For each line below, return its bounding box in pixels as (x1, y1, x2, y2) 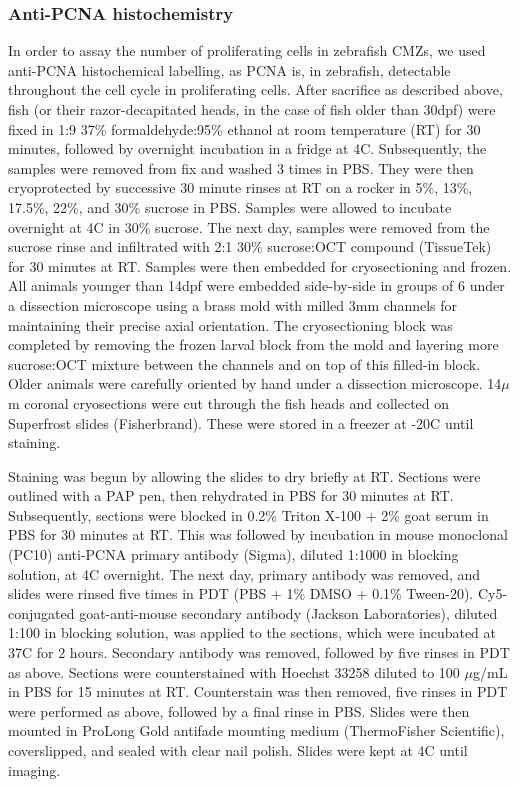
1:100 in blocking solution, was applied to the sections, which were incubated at (8, 622, 497, 643)
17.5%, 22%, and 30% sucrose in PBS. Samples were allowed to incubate (8, 196, 452, 217)
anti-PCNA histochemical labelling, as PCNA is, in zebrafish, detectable (8, 59, 451, 80)
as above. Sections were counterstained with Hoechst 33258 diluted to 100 (8, 661, 460, 682)
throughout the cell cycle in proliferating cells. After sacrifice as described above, (8, 79, 503, 100)
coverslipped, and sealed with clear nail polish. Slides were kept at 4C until (8, 740, 468, 760)
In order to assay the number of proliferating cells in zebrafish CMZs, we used (8, 40, 486, 61)
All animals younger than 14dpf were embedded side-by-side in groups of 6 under (8, 275, 505, 296)
